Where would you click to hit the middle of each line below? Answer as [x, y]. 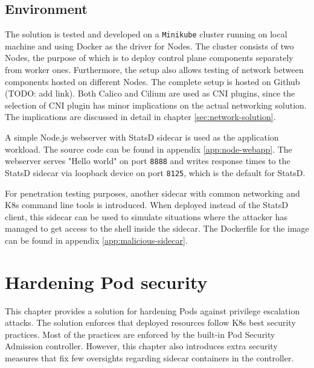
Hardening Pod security [106, 281]
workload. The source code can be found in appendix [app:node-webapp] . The [149, 149]
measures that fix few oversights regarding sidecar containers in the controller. [149, 357]
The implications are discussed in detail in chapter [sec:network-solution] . [140, 117]
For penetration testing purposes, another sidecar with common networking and [152, 193]
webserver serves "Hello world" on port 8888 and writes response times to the [148, 161]
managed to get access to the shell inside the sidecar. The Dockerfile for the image [157, 228]
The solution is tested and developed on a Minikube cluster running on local [146, 34]
